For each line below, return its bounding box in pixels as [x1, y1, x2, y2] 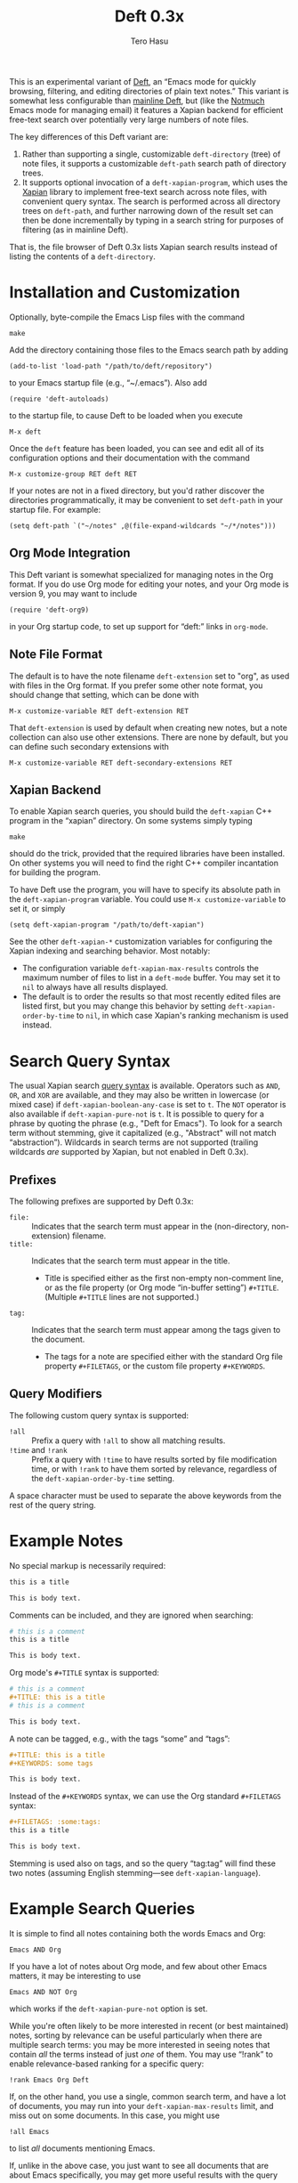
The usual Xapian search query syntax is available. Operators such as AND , [9, 1080, 281, 1091]
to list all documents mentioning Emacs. [9, 2143, 156, 2154]
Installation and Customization [9, 282, 240, 303]
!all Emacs [9, 2127, 50, 2136]
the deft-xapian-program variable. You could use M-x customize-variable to [9, 894, 286, 905]
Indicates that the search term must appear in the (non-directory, [31, 1221, 270, 1232]
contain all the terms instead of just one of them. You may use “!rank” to [9, 2049, 274, 2059]
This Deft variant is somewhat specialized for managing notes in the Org [9, 569, 274, 580]
